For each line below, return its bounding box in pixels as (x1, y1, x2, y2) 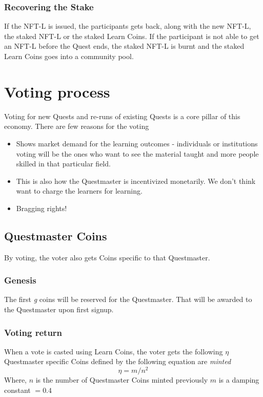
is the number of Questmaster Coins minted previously (35, 374, 208, 385)
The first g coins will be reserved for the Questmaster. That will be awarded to (4, 294, 252, 305)
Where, (4, 374, 27, 385)
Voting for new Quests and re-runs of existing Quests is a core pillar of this (4, 110, 240, 121)
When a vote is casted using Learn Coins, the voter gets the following (4, 346, 223, 356)
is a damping (218, 374, 259, 385)
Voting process (4, 81, 110, 102)
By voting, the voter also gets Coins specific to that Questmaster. (4, 252, 210, 262)
